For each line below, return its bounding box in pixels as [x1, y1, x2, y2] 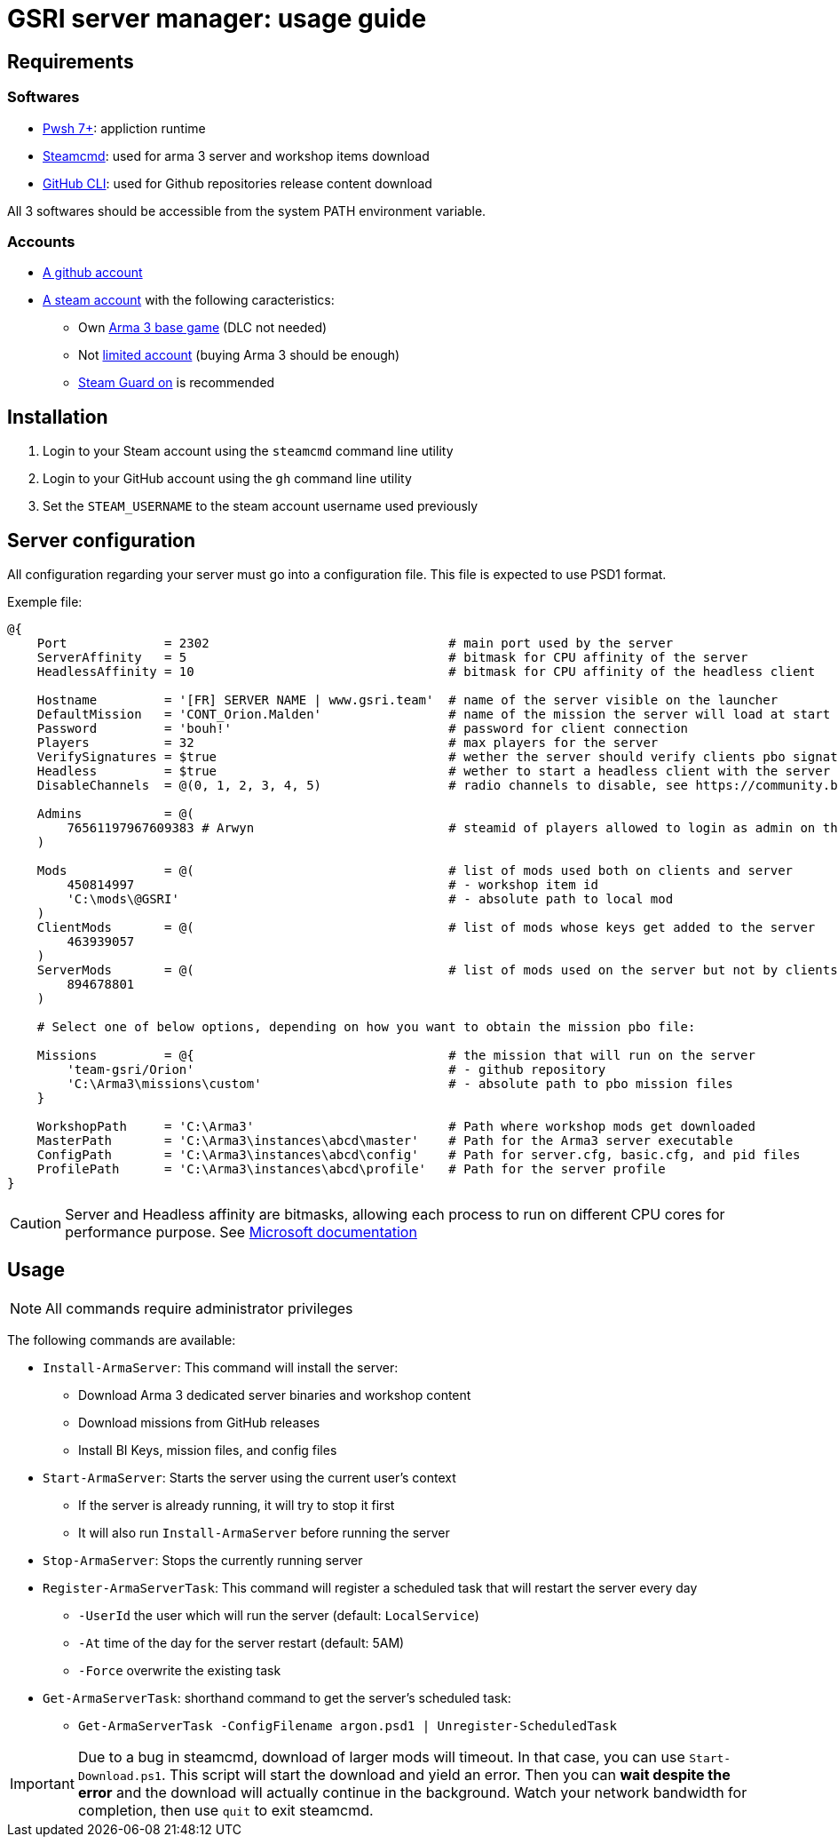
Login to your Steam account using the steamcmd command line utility [43, 443, 454, 459]
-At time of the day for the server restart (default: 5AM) [78, 1634, 405, 1650]
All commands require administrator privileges [45, 1299, 353, 1317]
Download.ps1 [77, 1768, 162, 1783]
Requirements [7, 50, 134, 73]
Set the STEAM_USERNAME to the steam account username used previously [43, 498, 478, 514]
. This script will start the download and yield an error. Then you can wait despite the [161, 1765, 731, 1784]
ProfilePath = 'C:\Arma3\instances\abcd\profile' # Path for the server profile [36, 1161, 666, 1176]
